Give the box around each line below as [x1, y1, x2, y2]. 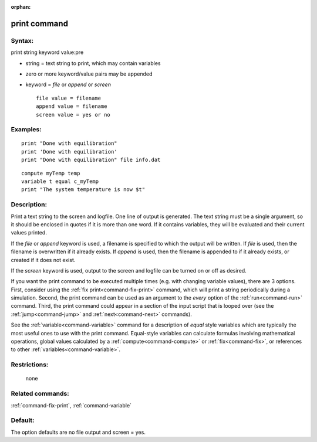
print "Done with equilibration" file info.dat [21, 157, 161, 164]
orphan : [11, 4, 31, 10]
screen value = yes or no [36, 111, 111, 118]
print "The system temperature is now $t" [21, 186, 146, 193]
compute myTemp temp [21, 170, 80, 176]
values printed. [11, 229, 47, 236]
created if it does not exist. [11, 256, 76, 263]
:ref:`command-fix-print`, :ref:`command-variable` [11, 402, 132, 409]
